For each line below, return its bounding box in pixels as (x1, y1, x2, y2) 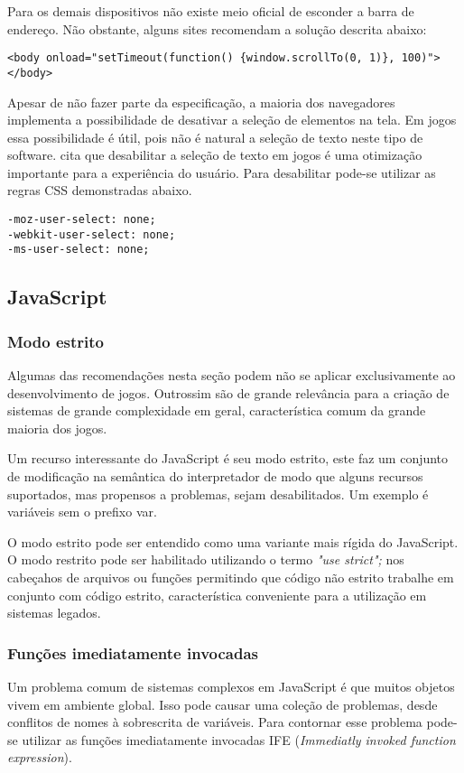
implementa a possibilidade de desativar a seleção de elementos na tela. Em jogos (7, 110, 457, 129)
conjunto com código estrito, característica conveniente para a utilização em (7, 585, 427, 604)
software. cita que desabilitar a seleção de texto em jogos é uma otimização (7, 145, 422, 164)
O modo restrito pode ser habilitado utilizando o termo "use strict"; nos (7, 550, 404, 569)
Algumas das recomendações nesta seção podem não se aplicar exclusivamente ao (7, 366, 456, 385)
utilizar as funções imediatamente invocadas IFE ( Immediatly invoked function (22, 730, 456, 749)
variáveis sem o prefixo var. (7, 502, 157, 521)
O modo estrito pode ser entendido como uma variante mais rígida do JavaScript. (7, 532, 459, 551)
